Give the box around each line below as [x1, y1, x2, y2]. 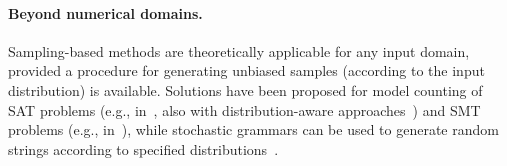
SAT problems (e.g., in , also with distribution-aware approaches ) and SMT [8, 99, 481, 120]
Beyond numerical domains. [8, 2, 203, 23]
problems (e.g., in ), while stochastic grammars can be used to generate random [8, 119, 499, 140]
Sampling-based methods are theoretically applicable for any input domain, [8, 40, 470, 61]
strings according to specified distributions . [8, 138, 279, 159]
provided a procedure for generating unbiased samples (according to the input [8, 60, 485, 81]
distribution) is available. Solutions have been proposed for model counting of [8, 79, 483, 100]
